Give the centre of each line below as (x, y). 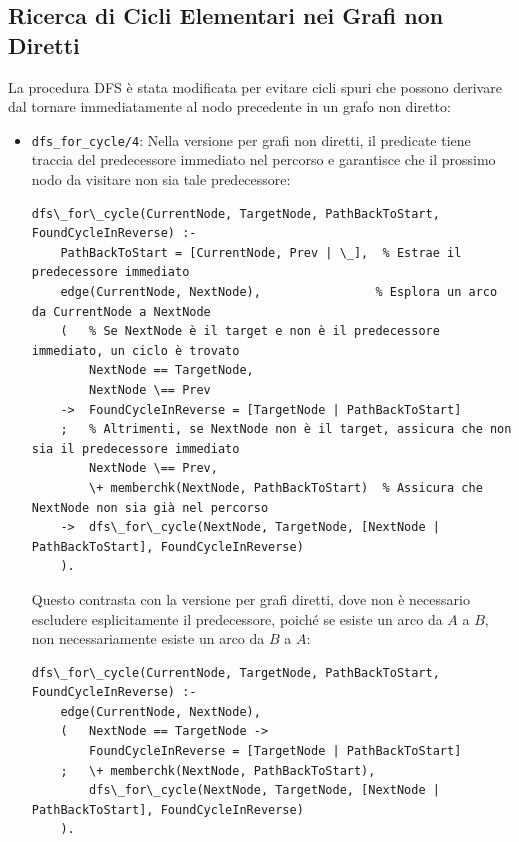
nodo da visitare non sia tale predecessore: (161, 179)
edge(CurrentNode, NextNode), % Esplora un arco (279, 292)
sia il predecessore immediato (135, 448)
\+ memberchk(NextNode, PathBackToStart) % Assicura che (286, 487)
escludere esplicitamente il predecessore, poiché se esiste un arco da (237, 618)
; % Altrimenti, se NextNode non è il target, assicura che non (286, 429)
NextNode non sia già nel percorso (150, 507)
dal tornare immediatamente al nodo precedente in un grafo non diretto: (229, 106)
